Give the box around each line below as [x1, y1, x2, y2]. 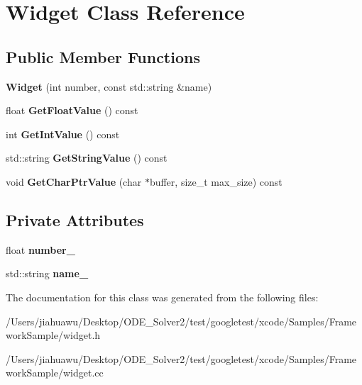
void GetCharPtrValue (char [6, 174, 142, 189]
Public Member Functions [6, 45, 200, 67]
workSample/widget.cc [6, 365, 104, 380]
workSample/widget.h [6, 328, 101, 342]
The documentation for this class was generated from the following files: [6, 289, 319, 304]
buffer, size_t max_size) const [149, 174, 283, 189]
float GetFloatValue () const [6, 103, 138, 118]
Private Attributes [6, 208, 144, 230]
